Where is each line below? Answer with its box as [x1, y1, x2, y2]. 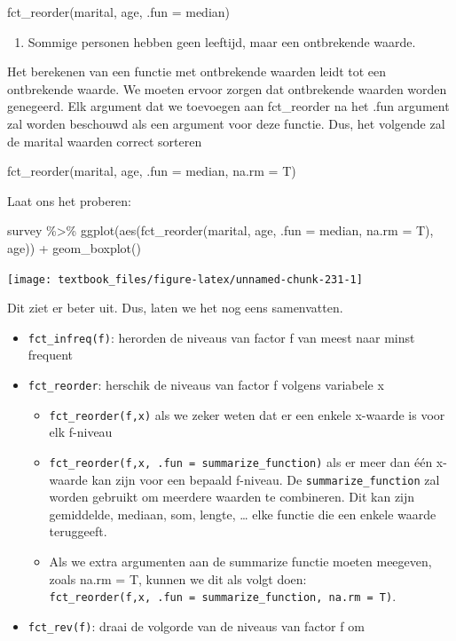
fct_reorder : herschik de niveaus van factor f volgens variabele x [28, 376, 384, 394]
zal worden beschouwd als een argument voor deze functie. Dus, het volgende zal [7, 114, 445, 132]
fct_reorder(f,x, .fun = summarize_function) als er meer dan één [49, 452, 433, 471]
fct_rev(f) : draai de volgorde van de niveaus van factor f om [28, 616, 365, 635]
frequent [28, 345, 74, 364]
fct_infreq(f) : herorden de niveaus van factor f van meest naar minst [28, 328, 415, 346]
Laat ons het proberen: [7, 191, 131, 210]
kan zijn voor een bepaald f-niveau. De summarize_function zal [91, 470, 440, 488]
